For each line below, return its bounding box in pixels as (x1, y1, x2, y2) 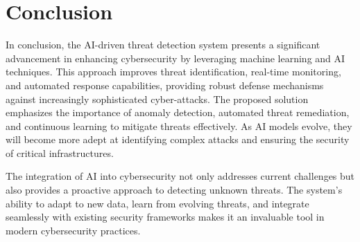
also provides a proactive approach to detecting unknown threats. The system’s (6, 183, 343, 197)
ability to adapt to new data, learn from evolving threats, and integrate (6, 196, 309, 210)
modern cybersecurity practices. (6, 223, 141, 237)
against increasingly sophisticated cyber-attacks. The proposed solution (6, 91, 309, 106)
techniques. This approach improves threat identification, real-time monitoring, (6, 64, 341, 79)
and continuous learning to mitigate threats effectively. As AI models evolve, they (6, 118, 352, 133)
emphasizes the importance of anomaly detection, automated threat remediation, (6, 105, 350, 120)
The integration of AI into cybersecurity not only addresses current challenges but (6, 169, 355, 183)
